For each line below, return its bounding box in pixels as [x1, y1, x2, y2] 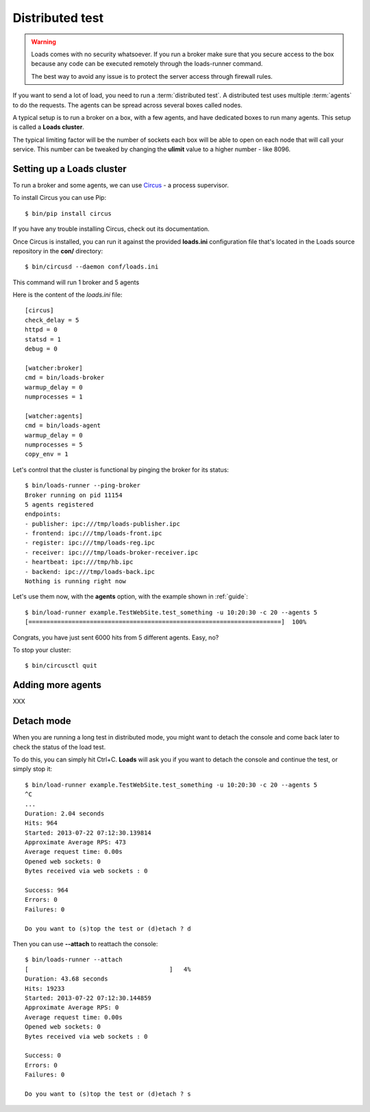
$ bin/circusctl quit [25, 661, 97, 670]
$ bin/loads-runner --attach [25, 956, 123, 963]
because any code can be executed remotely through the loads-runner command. [31, 60, 263, 68]
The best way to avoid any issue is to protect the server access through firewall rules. [31, 72, 273, 80]
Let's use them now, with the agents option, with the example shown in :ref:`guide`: [12, 592, 248, 601]
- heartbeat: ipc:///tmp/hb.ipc [25, 558, 134, 566]
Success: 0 [25, 1052, 62, 1059]
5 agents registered [25, 501, 94, 508]
